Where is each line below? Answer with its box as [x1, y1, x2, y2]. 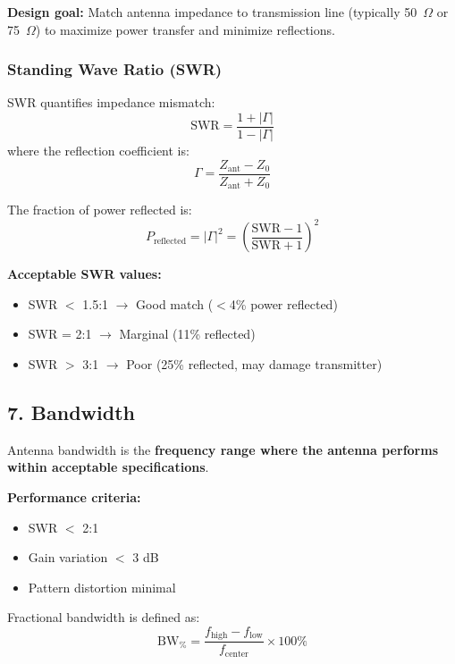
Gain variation [28, 548, 108, 567]
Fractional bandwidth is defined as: [7, 608, 200, 626]
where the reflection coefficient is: [7, 141, 190, 160]
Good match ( [136, 294, 214, 313]
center [224, 649, 249, 659]
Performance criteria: [7, 488, 141, 507]
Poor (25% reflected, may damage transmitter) [126, 355, 383, 374]
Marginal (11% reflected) [119, 324, 256, 343]
